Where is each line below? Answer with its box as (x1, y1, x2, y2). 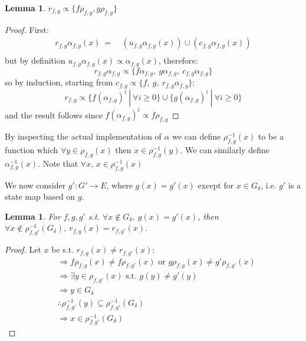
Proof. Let (5, 243, 41, 256)
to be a (258, 130, 284, 143)
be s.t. (51, 243, 74, 256)
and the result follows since (5, 108, 103, 121)
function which (5, 143, 58, 155)
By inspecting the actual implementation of (5, 130, 162, 143)
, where (106, 178, 133, 191)
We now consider (5, 178, 66, 191)
